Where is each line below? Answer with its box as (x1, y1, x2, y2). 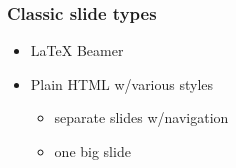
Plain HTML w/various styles (30, 73, 214, 94)
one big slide (54, 141, 131, 161)
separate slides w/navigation (54, 107, 229, 128)
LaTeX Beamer (30, 40, 124, 61)
